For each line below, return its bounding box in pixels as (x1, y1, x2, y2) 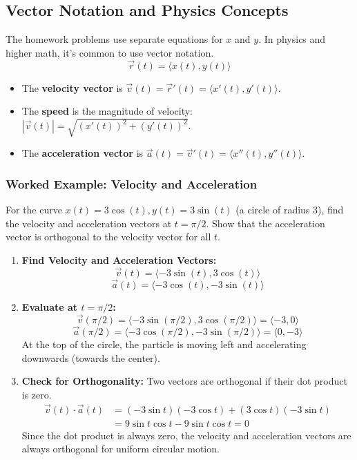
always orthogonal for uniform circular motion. (21, 441, 220, 456)
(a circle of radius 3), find (235, 202, 344, 217)
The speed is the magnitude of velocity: (21, 104, 193, 118)
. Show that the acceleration (206, 215, 325, 230)
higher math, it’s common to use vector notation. (6, 45, 214, 59)
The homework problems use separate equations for (6, 32, 223, 46)
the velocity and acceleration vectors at (6, 215, 172, 230)
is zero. (21, 387, 52, 401)
